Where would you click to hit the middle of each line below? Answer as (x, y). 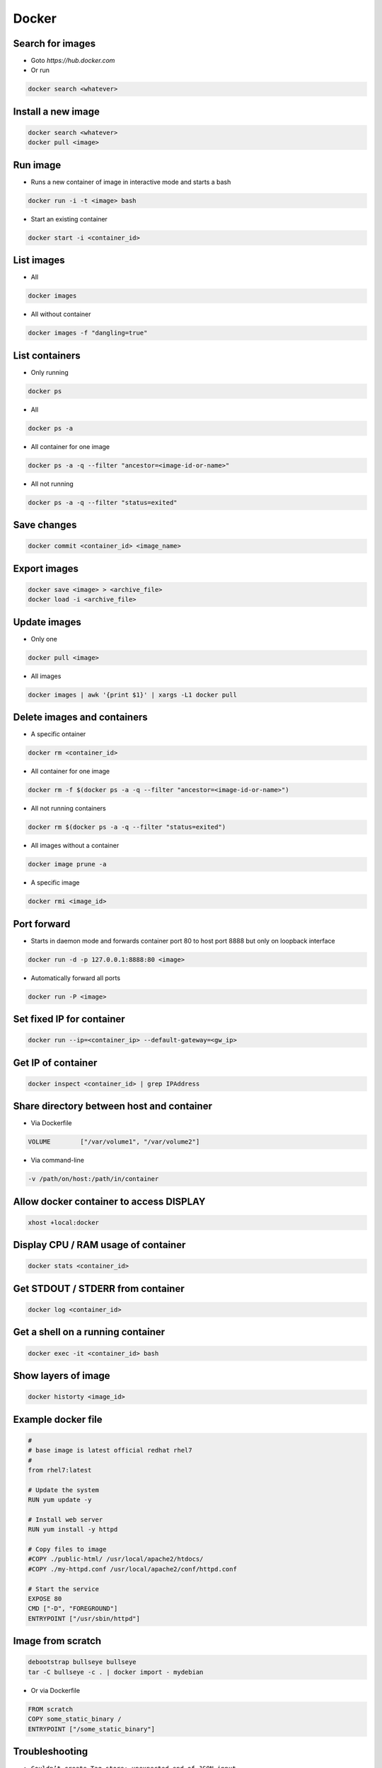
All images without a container (75, 846)
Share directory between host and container (112, 1106)
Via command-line (58, 1161)
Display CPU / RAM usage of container (99, 1245)
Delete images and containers (80, 717)
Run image (37, 165)
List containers (47, 355)
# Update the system (63, 1490)
